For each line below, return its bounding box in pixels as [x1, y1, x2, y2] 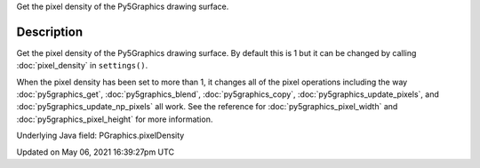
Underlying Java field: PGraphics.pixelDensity [16, 130, 185, 141]
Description [16, 24, 84, 39]
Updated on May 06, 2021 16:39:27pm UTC [16, 147, 175, 157]
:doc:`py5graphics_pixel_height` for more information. [16, 114, 213, 124]
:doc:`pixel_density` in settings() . [16, 60, 148, 71]
